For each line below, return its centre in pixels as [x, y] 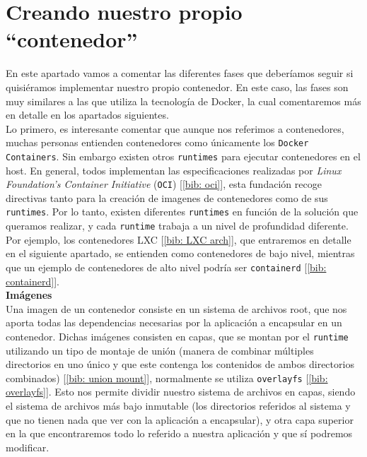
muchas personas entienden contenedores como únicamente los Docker [157, 142]
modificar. [28, 447]
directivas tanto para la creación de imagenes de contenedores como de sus [167, 197]
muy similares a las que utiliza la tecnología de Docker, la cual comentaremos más [183, 101]
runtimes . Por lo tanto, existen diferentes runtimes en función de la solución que [182, 212]
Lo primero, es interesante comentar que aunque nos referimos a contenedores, [175, 128]
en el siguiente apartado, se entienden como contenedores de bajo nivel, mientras [180, 253]
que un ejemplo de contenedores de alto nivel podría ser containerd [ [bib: [166, 267]
